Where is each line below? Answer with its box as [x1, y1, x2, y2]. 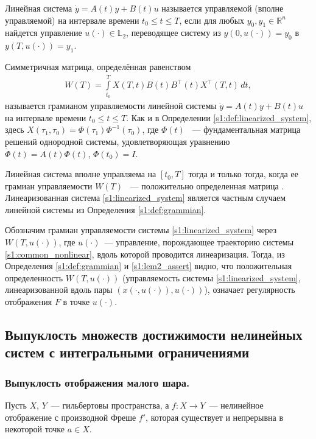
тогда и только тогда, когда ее [188, 167, 298, 180]
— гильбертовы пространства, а [51, 399, 169, 412]
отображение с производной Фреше [5, 410, 136, 423]
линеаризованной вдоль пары [5, 283, 113, 296]
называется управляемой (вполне [161, 2, 284, 14]
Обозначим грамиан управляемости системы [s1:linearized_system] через [5, 223, 276, 236]
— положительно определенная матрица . [130, 179, 284, 192]
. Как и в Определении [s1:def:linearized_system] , [126, 111, 312, 124]
